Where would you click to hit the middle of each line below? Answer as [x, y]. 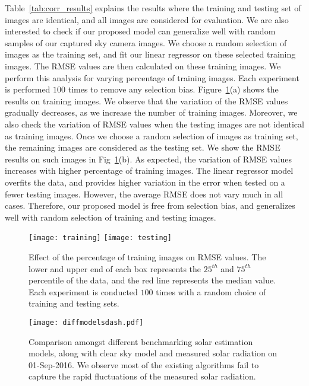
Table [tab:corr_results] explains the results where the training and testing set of [153, 8]
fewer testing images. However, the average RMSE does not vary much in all [144, 194]
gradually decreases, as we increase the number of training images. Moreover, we [151, 112]
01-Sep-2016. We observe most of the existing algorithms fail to [144, 364]
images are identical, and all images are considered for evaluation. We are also [147, 19]
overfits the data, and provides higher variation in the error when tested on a [145, 182]
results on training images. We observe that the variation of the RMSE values [146, 101]
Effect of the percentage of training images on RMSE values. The [147, 256]
